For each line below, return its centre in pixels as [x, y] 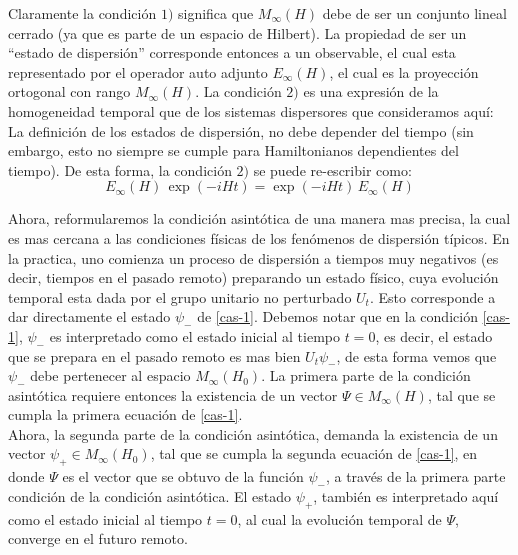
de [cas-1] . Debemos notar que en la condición [337, 316]
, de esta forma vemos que [416, 355]
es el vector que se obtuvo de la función [183, 476]
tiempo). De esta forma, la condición [120, 169]
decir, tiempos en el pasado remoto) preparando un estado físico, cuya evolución [253, 277]
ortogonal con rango [69, 91]
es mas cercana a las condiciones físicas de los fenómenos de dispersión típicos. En [259, 237]
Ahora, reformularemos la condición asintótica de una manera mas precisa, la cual [259, 218]
